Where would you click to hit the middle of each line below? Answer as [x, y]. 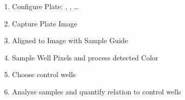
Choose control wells [44, 74]
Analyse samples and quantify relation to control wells [97, 91]
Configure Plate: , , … [45, 6]
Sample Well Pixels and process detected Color [85, 57]
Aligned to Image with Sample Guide [70, 40]
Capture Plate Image [44, 23]
